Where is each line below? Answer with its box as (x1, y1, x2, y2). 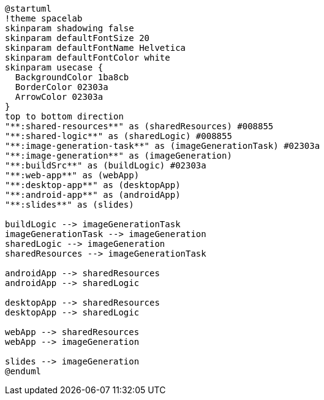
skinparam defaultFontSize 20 (5, 33, 150, 43)
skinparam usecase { (5, 62, 104, 72)
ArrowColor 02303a (15, 92, 104, 102)
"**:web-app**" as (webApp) (5, 170, 140, 180)
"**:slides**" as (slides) (5, 200, 134, 209)
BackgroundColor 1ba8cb (15, 72, 129, 82)
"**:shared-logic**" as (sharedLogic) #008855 (5, 131, 232, 141)
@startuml (5, 4, 51, 13)
